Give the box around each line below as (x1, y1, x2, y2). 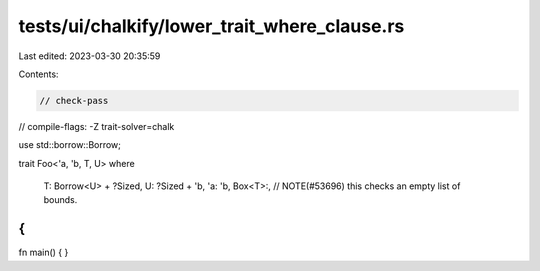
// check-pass (39, 95, 109, 106)
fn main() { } (18, 246, 69, 259)
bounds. (43, 194, 78, 206)
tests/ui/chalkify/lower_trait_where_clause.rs (18, 15, 405, 37)
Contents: (18, 68, 59, 80)
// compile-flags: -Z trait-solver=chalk (18, 120, 175, 132)
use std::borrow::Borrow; (18, 139, 122, 151)
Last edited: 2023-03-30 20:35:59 (18, 50, 161, 62)
